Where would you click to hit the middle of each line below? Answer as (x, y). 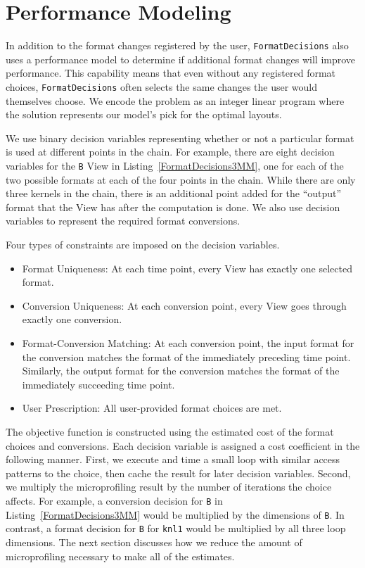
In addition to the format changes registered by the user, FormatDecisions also (177, 45)
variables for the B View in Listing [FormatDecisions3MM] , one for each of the (175, 165)
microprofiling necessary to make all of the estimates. (120, 556)
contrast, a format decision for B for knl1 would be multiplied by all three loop (176, 528)
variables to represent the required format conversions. (123, 221)
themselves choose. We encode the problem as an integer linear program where (175, 100)
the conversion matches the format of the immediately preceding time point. (186, 356)
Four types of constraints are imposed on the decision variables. (143, 245)
